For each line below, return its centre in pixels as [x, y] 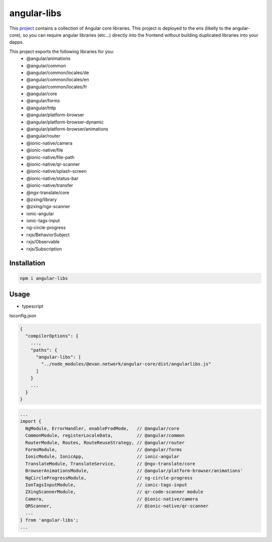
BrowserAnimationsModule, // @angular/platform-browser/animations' [134, 471]
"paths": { [44, 350]
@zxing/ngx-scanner [48, 207]
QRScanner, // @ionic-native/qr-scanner [117, 506]
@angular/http [41, 108]
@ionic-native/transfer [50, 185]
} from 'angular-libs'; [49, 520]
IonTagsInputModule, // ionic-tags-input [106, 485]
